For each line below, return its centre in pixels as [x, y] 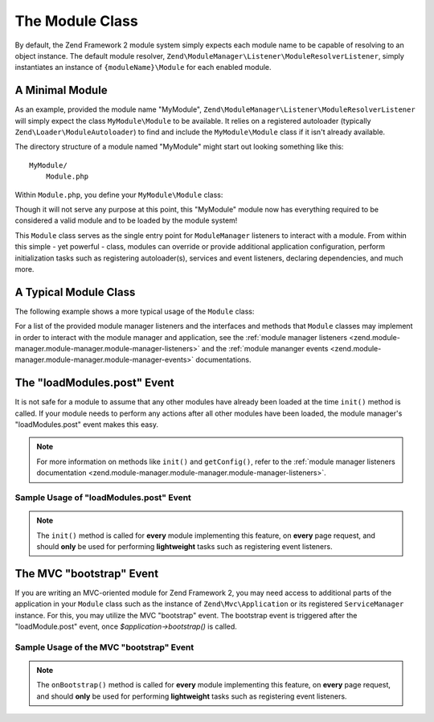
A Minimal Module [61, 90]
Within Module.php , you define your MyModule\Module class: [119, 195]
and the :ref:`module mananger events [265, 349]
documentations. [224, 360]
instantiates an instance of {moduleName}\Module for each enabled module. [143, 68]
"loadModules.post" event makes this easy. [86, 425]
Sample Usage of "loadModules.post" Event [103, 498]
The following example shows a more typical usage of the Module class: [135, 311]
